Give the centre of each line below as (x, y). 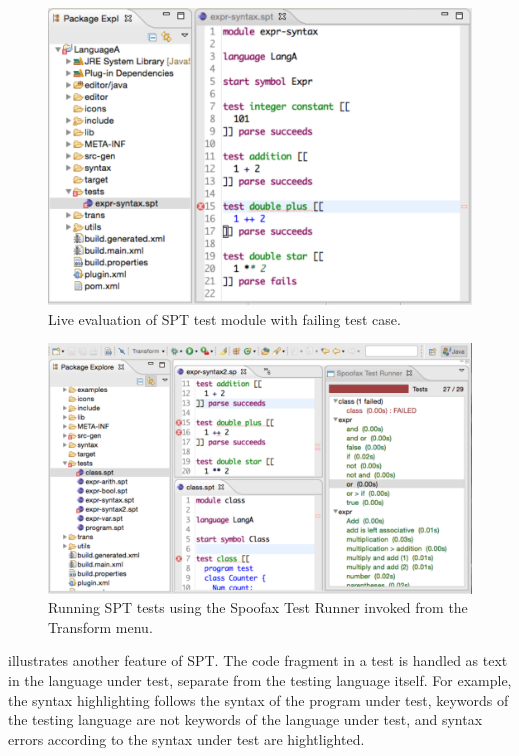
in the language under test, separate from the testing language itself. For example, (260, 679)
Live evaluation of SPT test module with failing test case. (224, 318)
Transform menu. (100, 626)
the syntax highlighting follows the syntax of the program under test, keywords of (258, 699)
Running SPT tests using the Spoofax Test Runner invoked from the (258, 607)
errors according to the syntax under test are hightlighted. (186, 738)
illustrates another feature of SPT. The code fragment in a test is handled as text (258, 660)
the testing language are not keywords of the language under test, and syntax (245, 719)
